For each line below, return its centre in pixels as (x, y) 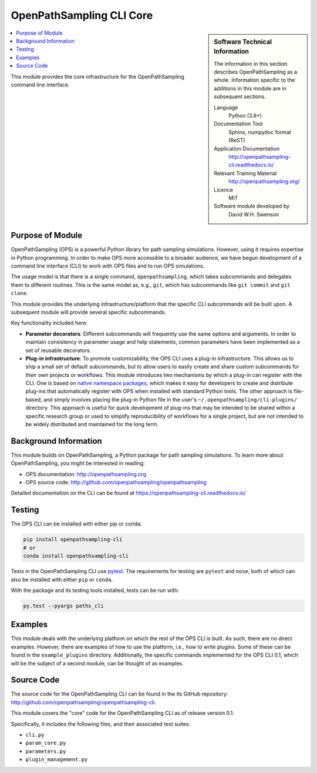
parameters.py (46, 751)
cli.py (35, 735)
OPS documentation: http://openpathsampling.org (86, 474)
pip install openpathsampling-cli (73, 540)
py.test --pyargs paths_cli (63, 606)
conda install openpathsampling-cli (76, 556)
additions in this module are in (250, 88)
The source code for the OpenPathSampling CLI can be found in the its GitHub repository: (119, 694)
